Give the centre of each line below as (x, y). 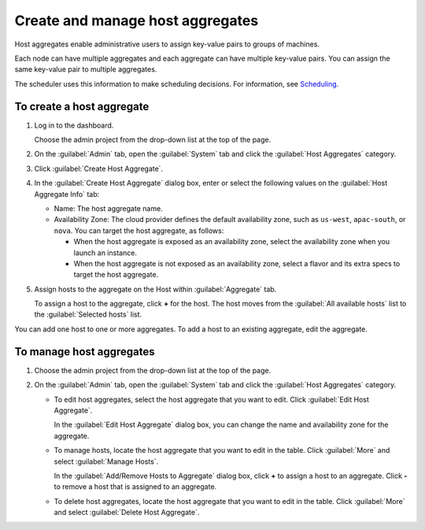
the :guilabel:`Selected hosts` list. (88, 314)
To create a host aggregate (82, 106)
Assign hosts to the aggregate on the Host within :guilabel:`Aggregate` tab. (155, 289)
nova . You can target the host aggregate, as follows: (139, 230)
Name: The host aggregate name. (108, 208)
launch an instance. (105, 253)
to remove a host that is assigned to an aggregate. (135, 487)
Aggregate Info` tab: (67, 194)
